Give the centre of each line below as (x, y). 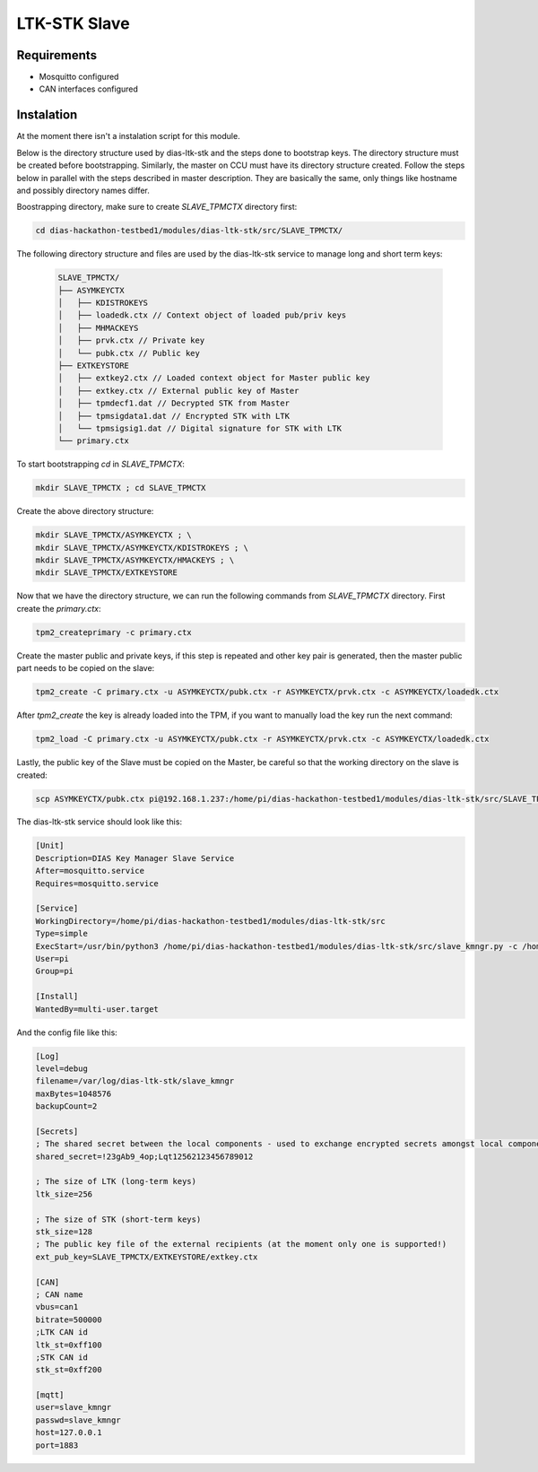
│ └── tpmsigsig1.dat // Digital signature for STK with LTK (200, 428)
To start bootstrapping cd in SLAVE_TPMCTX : (101, 464)
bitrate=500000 (69, 1320)
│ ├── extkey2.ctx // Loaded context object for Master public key (214, 378)
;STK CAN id (62, 1357)
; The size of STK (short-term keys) (118, 1219)
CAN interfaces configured (89, 89)
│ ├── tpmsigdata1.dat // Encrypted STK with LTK (174, 416)
